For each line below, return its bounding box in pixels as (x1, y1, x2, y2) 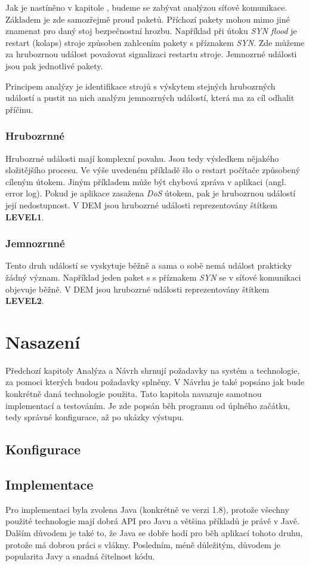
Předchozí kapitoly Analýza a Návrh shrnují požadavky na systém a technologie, (5, 364, 300, 376)
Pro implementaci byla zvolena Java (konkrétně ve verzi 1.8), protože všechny (5, 503, 289, 515)
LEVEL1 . (5, 210, 44, 223)
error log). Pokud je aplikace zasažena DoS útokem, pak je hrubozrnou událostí (5, 187, 296, 199)
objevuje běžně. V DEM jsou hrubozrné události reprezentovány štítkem (5, 282, 270, 295)
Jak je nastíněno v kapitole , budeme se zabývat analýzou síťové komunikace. (5, 1, 288, 13)
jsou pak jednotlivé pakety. (5, 59, 103, 72)
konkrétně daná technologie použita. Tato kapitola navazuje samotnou (5, 387, 262, 400)
